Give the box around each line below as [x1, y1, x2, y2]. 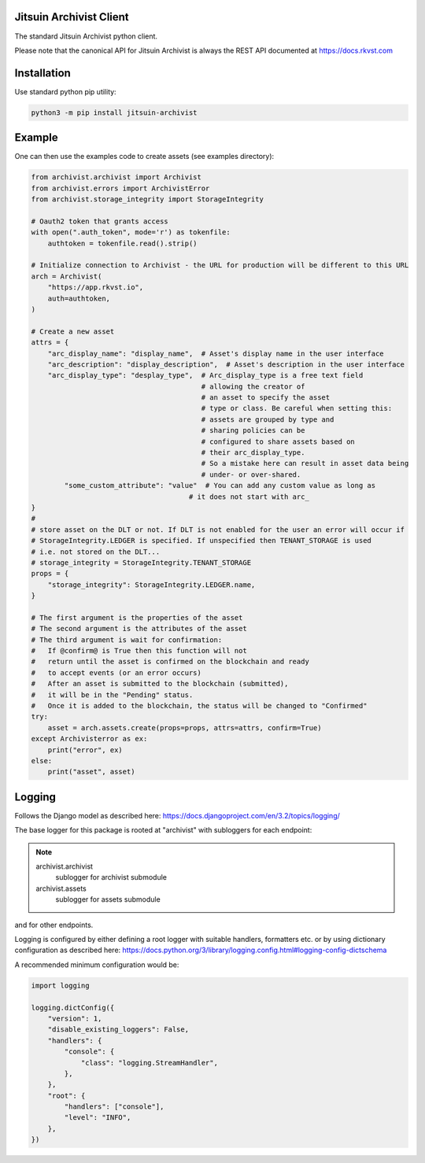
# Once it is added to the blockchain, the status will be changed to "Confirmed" [31, 701, 368, 711]
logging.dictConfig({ [31, 1003, 115, 1012]
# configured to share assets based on [201, 437, 356, 446]
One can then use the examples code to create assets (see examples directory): [14, 152, 275, 161]
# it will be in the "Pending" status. [31, 690, 194, 700]
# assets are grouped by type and [201, 415, 334, 424]
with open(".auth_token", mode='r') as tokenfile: [31, 228, 231, 237]
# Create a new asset [31, 327, 115, 336]
